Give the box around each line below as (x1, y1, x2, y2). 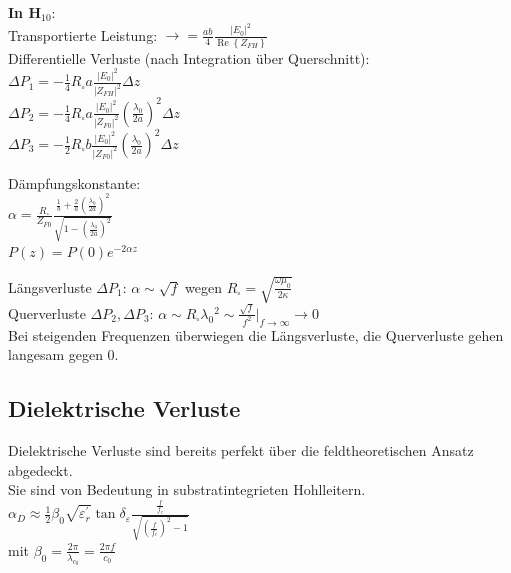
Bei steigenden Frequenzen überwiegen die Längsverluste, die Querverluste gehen (8, 324, 504, 345)
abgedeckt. (8, 459, 73, 480)
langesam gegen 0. (8, 344, 119, 365)
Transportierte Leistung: (8, 24, 158, 45)
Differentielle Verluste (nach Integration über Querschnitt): (8, 47, 370, 68)
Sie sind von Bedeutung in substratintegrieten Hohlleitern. (8, 479, 366, 500)
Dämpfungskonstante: (8, 172, 141, 193)
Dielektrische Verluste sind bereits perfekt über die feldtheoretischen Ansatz (8, 440, 474, 461)
